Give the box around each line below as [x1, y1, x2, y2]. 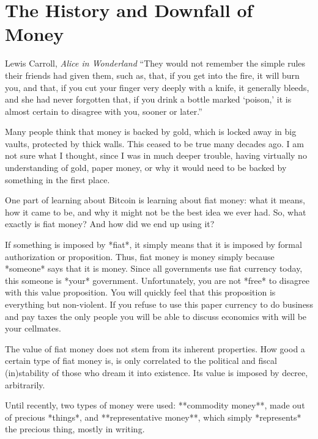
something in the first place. [5, 173, 110, 186]
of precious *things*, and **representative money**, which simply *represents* [5, 410, 301, 423]
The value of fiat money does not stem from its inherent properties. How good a [5, 342, 305, 355]
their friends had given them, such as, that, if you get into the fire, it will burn [5, 68, 300, 81]
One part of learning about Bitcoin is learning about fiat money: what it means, [5, 194, 305, 206]
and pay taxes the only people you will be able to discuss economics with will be [5, 310, 307, 322]
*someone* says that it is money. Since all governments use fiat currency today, [5, 262, 303, 275]
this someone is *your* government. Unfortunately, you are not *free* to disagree [5, 274, 309, 286]
